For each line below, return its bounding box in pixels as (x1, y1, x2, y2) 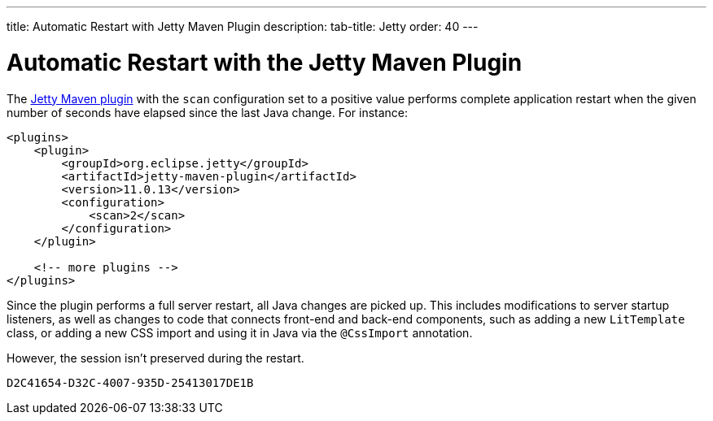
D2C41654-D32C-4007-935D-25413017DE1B (7, 375, 254, 389)
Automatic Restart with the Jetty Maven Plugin (7, 48, 523, 76)
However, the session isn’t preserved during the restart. (7, 350, 304, 365)
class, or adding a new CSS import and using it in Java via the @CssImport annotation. (7, 325, 473, 340)
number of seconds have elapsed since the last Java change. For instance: (7, 105, 409, 119)
